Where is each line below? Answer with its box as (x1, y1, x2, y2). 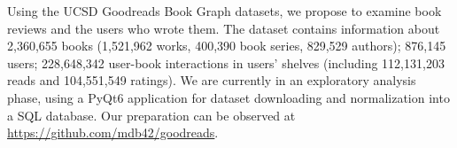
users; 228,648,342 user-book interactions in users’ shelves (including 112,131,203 (7, 53, 445, 72)
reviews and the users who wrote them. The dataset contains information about (7, 19, 440, 37)
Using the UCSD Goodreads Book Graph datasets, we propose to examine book (7, 2, 442, 19)
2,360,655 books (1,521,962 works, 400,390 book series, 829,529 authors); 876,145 (7, 36, 446, 55)
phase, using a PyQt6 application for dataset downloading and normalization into (7, 88, 450, 106)
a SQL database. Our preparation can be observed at (7, 105, 296, 124)
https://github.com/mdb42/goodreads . (7, 123, 219, 142)
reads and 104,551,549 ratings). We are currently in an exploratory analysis (7, 71, 416, 90)
